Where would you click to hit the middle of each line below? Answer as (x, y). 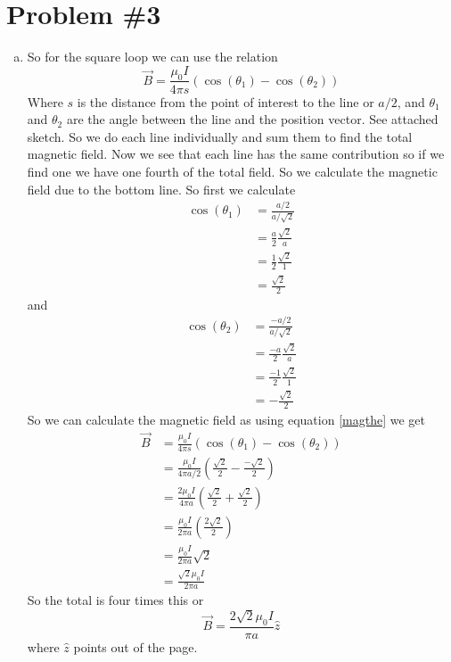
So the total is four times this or (115, 600)
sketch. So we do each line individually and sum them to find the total (220, 136)
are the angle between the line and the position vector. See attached (252, 119)
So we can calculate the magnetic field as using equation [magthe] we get (226, 420)
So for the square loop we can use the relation (152, 57)
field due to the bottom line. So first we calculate (161, 189)
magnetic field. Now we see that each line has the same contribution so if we (236, 154)
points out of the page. (135, 646)
